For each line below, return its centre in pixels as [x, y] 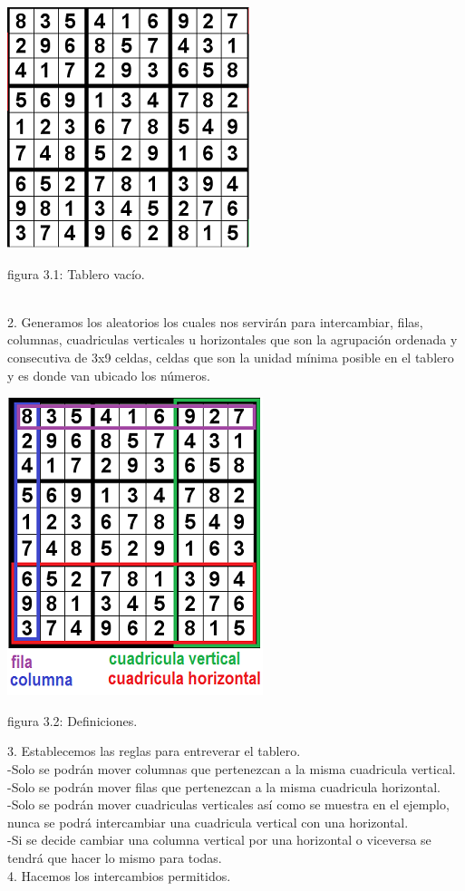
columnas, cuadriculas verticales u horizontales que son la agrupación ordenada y [232, 339]
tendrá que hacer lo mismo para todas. [115, 857]
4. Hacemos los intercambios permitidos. [119, 875]
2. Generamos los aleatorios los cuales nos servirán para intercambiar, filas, [215, 321]
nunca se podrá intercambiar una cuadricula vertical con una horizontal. [208, 822]
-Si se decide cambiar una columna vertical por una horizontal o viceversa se [219, 840]
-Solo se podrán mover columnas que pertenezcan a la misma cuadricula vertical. [232, 768]
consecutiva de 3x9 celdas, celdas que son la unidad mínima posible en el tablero [231, 357]
